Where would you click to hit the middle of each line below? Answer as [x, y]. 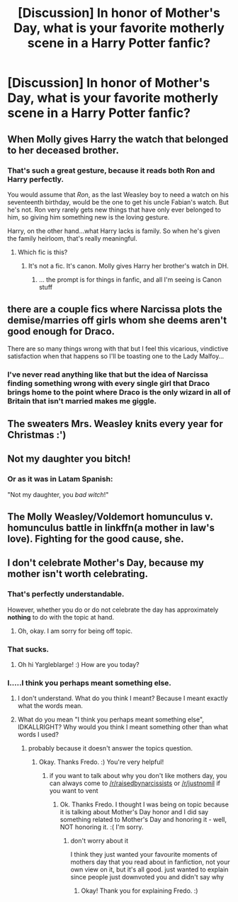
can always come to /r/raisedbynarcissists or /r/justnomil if [135, 783]
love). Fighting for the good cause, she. [96, 539]
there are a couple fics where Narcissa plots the [115, 309]
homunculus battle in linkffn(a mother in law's [111, 528]
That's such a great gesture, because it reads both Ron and [111, 170]
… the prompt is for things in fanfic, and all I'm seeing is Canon [130, 279]
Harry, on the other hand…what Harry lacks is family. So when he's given [114, 231]
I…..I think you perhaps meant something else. [90, 683]
